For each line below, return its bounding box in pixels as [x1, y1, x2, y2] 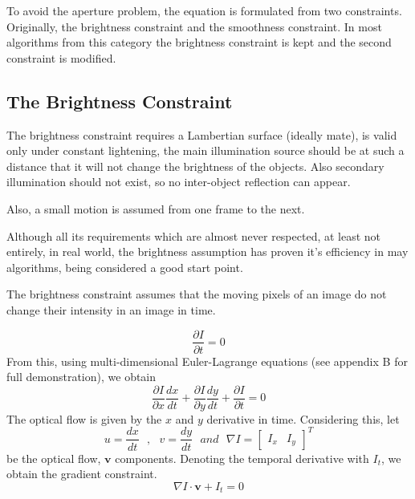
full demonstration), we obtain [6, 368, 157, 385]
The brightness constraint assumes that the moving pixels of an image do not [6, 286, 387, 302]
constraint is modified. [6, 49, 116, 66]
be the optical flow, [6, 449, 101, 466]
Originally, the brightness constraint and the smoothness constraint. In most [6, 18, 382, 34]
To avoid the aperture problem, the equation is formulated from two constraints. [6, 2, 402, 18]
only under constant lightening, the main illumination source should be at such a [6, 142, 405, 159]
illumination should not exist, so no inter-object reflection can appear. [6, 173, 351, 190]
